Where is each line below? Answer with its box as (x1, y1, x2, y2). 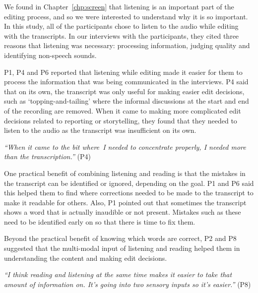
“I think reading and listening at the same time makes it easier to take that (4, 269, 232, 280)
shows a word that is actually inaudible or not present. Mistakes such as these (4, 207, 241, 217)
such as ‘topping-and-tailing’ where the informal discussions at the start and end (4, 96, 249, 106)
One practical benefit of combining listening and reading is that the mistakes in (4, 168, 246, 178)
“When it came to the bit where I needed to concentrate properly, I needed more (4, 141, 246, 152)
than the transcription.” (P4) (4, 151, 91, 162)
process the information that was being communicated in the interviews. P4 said (4, 76, 249, 87)
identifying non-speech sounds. (4, 50, 97, 60)
